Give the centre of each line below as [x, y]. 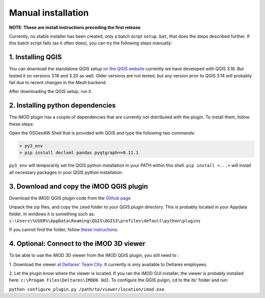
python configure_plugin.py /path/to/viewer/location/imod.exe [87, 289]
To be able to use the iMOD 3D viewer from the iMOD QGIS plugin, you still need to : [94, 255]
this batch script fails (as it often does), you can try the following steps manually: [91, 43]
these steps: [22, 124]
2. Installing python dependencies [62, 105]
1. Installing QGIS [36, 57]
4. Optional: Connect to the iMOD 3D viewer [77, 244]
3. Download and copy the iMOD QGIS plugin [79, 186]
